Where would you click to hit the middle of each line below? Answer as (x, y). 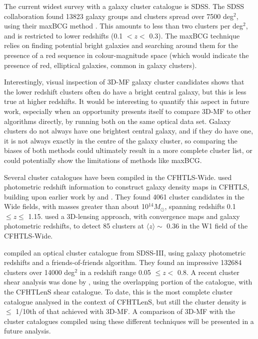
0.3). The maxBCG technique (194, 35)
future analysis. (27, 331)
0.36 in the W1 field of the (207, 226)
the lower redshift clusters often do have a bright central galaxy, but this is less (125, 91)
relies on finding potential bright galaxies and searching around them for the (121, 45)
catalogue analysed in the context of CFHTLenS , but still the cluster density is (125, 301)
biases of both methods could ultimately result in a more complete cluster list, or (128, 150)
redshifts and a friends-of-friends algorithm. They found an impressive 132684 (123, 262)
